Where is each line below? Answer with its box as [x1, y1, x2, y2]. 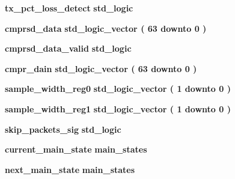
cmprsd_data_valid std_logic [5, 42, 132, 55]
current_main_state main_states [5, 143, 147, 156]
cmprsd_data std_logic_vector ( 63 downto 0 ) [5, 22, 207, 34]
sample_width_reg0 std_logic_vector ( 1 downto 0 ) [5, 82, 231, 95]
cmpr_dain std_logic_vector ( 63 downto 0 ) [5, 62, 197, 74]
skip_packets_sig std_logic [5, 123, 121, 135]
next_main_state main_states [5, 163, 135, 175]
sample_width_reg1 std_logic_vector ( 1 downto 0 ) [5, 102, 231, 115]
